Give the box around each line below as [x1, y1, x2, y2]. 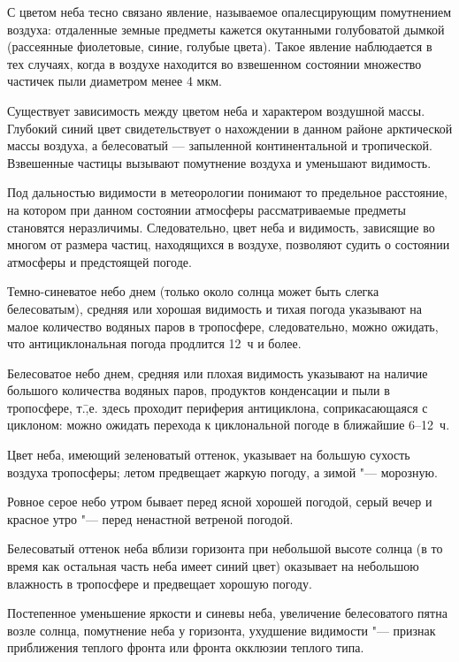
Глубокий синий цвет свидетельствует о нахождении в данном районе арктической [7, 118, 453, 137]
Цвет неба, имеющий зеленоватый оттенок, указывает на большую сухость [7, 445, 410, 464]
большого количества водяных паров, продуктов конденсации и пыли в [7, 381, 390, 399]
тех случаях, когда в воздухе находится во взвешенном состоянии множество [7, 54, 422, 72]
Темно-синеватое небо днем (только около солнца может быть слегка [7, 282, 379, 301]
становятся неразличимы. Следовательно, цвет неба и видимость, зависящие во [7, 217, 435, 236]
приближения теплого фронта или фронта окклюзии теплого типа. [7, 638, 364, 657]
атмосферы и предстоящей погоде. [7, 252, 192, 270]
